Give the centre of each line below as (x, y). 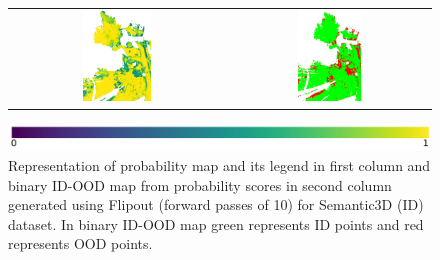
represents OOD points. (80, 243)
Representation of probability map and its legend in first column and (219, 164)
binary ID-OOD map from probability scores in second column (200, 184)
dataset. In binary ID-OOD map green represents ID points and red (216, 223)
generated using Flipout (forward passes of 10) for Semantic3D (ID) (216, 204)
